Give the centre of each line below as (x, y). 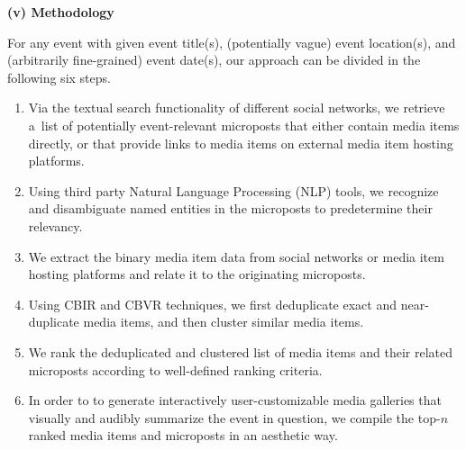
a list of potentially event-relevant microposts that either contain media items (244, 125)
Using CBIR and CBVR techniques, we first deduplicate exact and (212, 304)
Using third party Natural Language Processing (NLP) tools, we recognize (233, 190)
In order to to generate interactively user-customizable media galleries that (235, 400)
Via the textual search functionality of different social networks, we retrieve (237, 108)
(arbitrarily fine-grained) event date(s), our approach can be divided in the (214, 60)
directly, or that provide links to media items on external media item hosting (241, 143)
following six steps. (59, 77)
